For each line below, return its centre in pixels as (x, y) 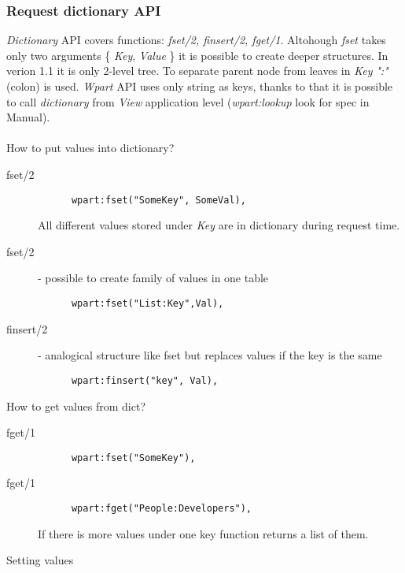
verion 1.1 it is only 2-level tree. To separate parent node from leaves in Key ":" (197, 71)
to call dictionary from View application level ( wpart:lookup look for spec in (188, 101)
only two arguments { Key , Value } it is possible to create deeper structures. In (197, 55)
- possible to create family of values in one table (153, 278)
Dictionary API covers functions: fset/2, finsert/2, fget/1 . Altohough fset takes (196, 40)
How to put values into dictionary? (90, 148)
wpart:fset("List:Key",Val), (147, 303)
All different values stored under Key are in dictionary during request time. (219, 225)
